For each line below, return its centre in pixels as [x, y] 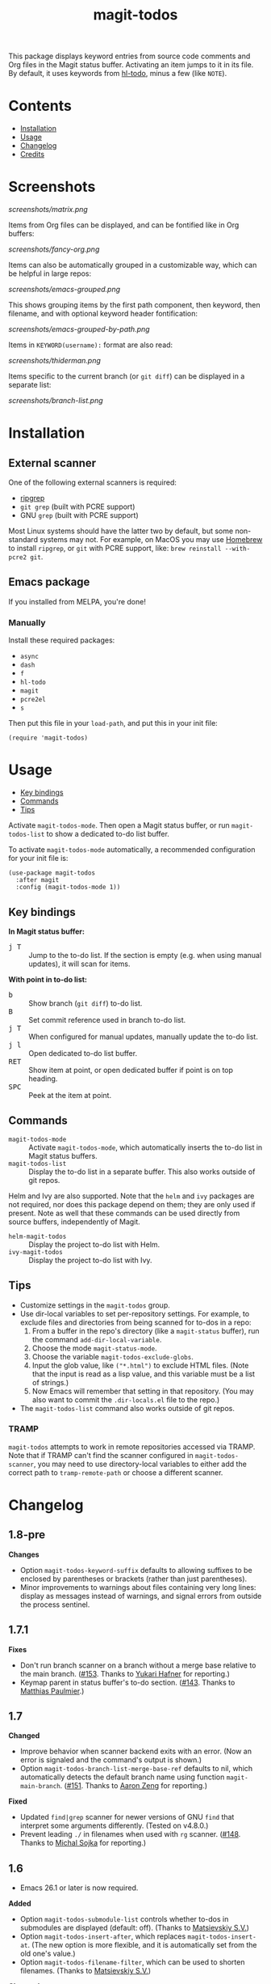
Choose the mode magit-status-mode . [94, 1348]
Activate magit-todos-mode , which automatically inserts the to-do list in [146, 1147]
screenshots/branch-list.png [56, 401]
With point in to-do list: [48, 979]
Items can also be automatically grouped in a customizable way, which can [133, 265]
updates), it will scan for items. [79, 964]
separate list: [30, 385]
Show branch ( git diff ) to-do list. [85, 1003]
